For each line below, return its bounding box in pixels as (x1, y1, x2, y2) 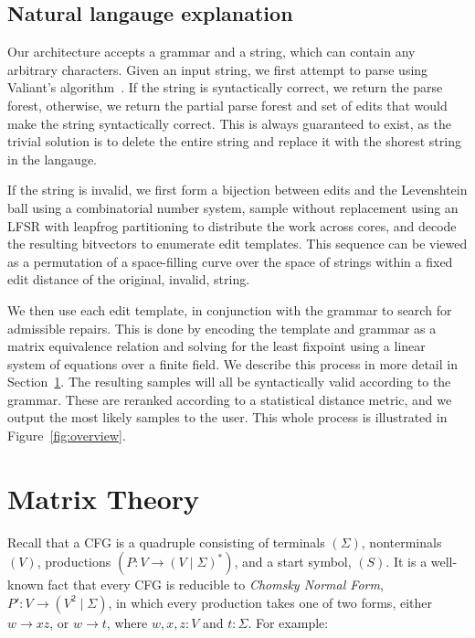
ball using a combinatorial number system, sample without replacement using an (7, 197, 459, 217)
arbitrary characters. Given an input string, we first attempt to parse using (7, 59, 428, 79)
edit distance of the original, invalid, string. (7, 270, 250, 289)
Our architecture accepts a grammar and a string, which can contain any (7, 42, 416, 61)
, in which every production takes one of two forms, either (108, 592, 432, 611)
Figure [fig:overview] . (7, 426, 126, 445)
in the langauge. (7, 149, 98, 168)
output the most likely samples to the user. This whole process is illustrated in (7, 408, 448, 427)
